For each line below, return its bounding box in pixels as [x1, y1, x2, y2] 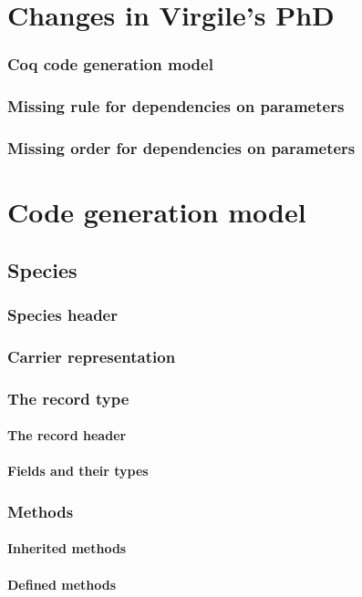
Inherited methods [7, 539, 127, 558]
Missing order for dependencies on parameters [7, 136, 356, 159]
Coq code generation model [7, 53, 213, 76]
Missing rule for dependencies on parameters [7, 95, 345, 118]
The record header [7, 426, 127, 445]
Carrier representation [7, 345, 176, 367]
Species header [7, 303, 118, 325]
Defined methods [7, 574, 117, 593]
